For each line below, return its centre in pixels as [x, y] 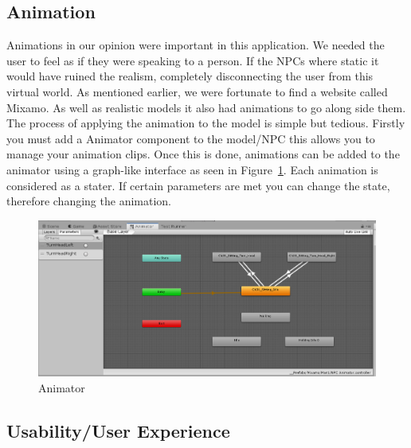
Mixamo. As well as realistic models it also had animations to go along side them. [206, 107]
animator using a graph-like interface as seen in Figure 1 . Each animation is [192, 169]
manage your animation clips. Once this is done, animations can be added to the [203, 154]
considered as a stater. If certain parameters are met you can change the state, [198, 185]
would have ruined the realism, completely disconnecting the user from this [190, 76]
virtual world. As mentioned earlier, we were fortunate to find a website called [197, 91]
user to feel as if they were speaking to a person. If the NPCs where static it [193, 60]
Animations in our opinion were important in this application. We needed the [196, 45]
